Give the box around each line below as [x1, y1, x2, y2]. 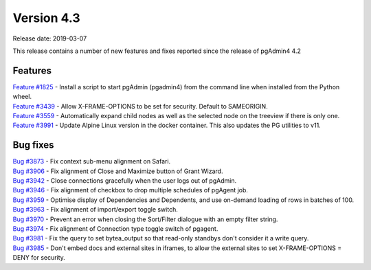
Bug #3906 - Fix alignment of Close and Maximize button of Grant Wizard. [12, 167, 223, 175]
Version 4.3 [12, 10, 80, 25]
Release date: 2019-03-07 [12, 34, 87, 43]
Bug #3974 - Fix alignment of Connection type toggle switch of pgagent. [12, 225, 218, 233]
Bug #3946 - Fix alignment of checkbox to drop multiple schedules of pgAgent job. [12, 186, 249, 194]
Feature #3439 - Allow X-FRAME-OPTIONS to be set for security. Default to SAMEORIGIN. [12, 102, 268, 110]
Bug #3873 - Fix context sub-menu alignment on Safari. [12, 157, 171, 166]
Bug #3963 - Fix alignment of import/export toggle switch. [12, 205, 178, 214]
